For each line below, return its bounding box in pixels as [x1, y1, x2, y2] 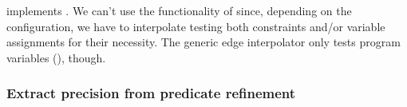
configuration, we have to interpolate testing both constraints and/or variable [6, 18, 385, 34]
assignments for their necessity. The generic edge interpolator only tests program [6, 34, 401, 50]
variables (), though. [6, 49, 106, 65]
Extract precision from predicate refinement [6, 83, 296, 103]
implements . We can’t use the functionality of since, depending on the [6, 2, 352, 18]
